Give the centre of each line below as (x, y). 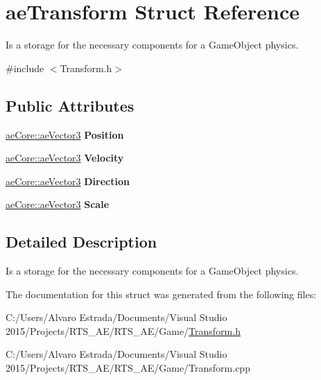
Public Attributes (70, 105)
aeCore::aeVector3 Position (65, 134)
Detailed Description (81, 242)
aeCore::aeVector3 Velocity (65, 158)
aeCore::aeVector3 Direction (68, 181)
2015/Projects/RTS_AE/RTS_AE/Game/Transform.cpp (128, 368)
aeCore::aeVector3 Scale (58, 204)
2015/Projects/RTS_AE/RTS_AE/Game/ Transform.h (123, 330)
